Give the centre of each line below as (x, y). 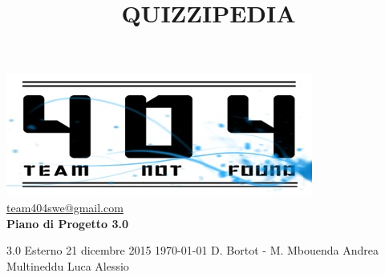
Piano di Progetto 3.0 (68, 223)
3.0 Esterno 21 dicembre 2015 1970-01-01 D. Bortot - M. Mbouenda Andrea (193, 250)
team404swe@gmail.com (65, 207)
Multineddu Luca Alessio (68, 265)
